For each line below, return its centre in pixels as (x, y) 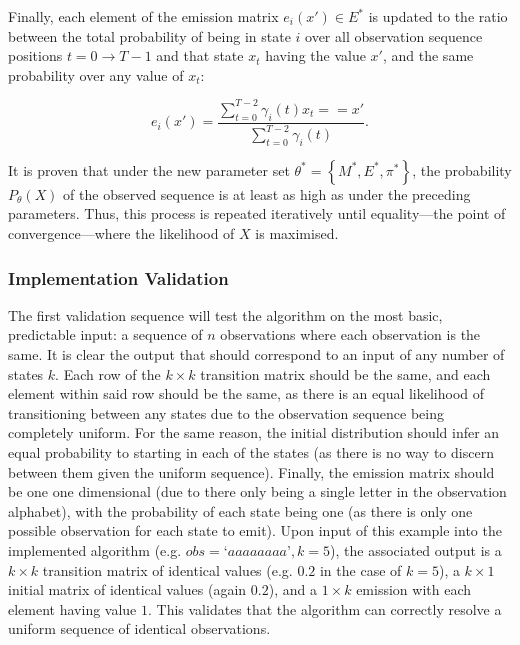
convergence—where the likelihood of (121, 233)
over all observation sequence (394, 35)
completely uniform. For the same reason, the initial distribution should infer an (254, 432)
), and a (292, 589)
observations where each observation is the (350, 334)
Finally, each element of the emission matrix (143, 16)
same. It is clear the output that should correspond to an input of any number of (256, 354)
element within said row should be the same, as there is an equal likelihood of (246, 393)
